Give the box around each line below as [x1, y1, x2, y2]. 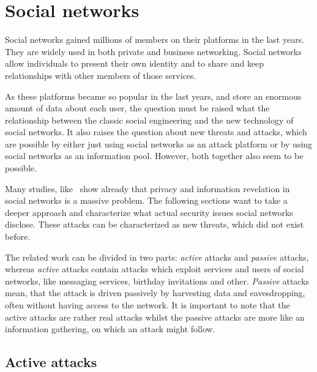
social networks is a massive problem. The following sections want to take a [5, 194, 288, 207]
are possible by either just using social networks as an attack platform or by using [5, 137, 313, 150]
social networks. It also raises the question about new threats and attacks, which [5, 125, 307, 138]
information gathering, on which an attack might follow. [5, 322, 215, 335]
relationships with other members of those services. [5, 69, 196, 81]
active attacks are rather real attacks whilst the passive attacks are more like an [5, 310, 305, 323]
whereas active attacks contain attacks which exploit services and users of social [5, 262, 304, 275]
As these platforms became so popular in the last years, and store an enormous [5, 89, 302, 102]
